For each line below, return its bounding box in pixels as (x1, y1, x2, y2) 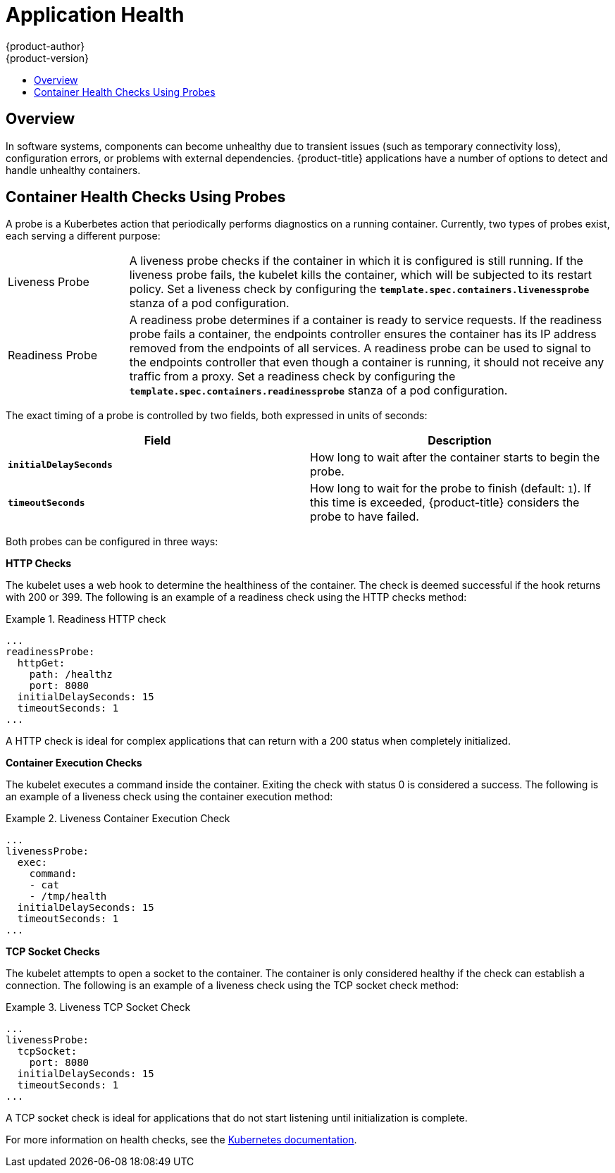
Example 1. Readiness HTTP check (6, 613, 166, 626)
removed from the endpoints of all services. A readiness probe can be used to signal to (129, 341, 591, 356)
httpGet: (17, 657, 66, 669)
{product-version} (6, 51, 89, 64)
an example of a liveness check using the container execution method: (6, 790, 333, 803)
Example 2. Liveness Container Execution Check (6, 812, 230, 825)
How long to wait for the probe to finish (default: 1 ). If (310, 481, 591, 496)
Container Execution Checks (6, 757, 142, 769)
